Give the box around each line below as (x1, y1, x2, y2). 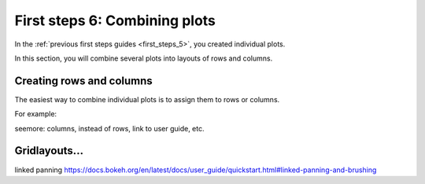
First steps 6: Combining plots (14, 12, 216, 29)
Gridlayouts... (14, 144, 84, 157)
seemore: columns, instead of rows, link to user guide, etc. (14, 123, 205, 133)
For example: (14, 109, 57, 119)
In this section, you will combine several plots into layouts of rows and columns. (14, 53, 273, 63)
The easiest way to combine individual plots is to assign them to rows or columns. (14, 94, 280, 104)
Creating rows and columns (14, 74, 153, 87)
